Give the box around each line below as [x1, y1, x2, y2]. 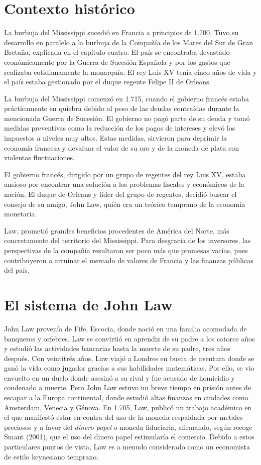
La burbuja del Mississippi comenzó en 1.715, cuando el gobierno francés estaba [4, 93, 249, 103]
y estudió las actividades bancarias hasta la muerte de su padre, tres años [4, 343, 230, 354]
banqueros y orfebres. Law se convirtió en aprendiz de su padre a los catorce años [4, 333, 255, 343]
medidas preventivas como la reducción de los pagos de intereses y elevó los [4, 123, 235, 133]
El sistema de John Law [4, 294, 173, 314]
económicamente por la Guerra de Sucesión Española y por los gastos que [4, 56, 230, 67]
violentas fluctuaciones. [4, 152, 75, 163]
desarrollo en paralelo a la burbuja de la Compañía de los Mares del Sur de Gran [4, 37, 253, 47]
